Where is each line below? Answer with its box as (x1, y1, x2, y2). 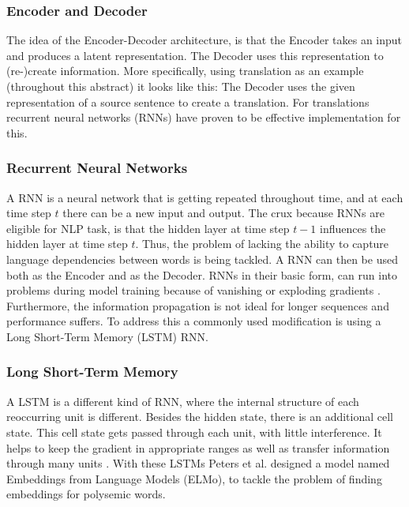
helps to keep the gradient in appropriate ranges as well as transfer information (6, 439, 390, 456)
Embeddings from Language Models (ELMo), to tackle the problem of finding (6, 470, 382, 486)
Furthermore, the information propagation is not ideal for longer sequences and (6, 297, 389, 314)
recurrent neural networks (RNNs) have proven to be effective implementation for (6, 109, 401, 126)
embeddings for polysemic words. (6, 486, 166, 502)
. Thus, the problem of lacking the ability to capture (135, 235, 389, 252)
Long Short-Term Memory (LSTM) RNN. (6, 328, 208, 344)
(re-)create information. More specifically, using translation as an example (6, 62, 364, 79)
